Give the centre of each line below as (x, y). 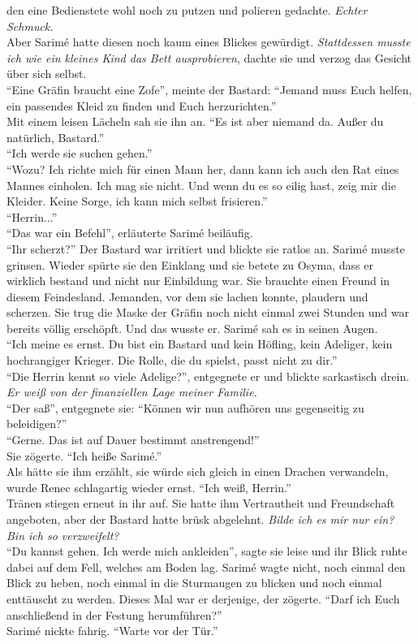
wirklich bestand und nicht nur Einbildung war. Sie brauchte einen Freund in (198, 281)
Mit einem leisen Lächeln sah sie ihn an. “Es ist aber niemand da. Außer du (195, 121)
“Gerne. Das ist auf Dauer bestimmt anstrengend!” (133, 440)
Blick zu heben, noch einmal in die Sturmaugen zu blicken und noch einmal (194, 583)
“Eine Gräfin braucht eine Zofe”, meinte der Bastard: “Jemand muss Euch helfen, (209, 89)
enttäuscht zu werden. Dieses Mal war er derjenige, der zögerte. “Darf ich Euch (203, 598)
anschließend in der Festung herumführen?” (114, 614)
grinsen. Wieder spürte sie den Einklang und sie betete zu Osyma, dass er (190, 264)
